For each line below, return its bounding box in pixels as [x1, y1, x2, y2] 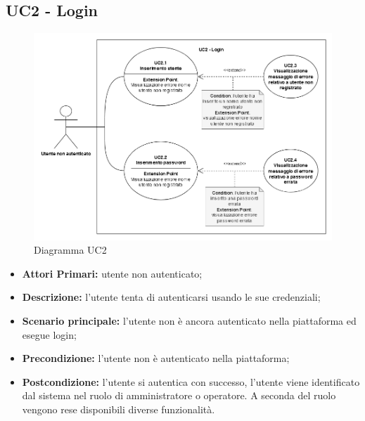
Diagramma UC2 [34, 242, 107, 257]
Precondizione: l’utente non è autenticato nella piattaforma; [22, 351, 290, 365]
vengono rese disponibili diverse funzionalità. [22, 402, 215, 416]
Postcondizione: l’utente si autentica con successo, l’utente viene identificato [22, 374, 360, 389]
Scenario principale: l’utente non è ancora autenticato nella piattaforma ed [22, 313, 357, 328]
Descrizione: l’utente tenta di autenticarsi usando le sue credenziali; [22, 290, 321, 304]
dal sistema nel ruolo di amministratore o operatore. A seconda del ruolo [22, 388, 336, 403]
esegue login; [22, 327, 77, 342]
